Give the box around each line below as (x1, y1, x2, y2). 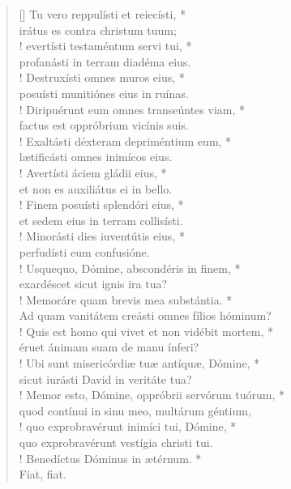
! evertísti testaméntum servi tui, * (19, 37, 192, 54)
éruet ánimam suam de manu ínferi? (19, 338, 199, 355)
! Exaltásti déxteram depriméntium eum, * (19, 132, 232, 149)
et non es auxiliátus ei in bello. (19, 180, 173, 197)
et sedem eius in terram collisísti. (19, 211, 183, 228)
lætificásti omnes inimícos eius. (19, 148, 173, 165)
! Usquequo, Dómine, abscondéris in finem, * (19, 259, 241, 276)
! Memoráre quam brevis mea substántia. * (19, 291, 233, 308)
